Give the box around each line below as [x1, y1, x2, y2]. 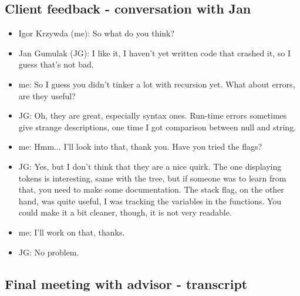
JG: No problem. [18, 245, 79, 258]
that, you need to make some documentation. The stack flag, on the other [18, 183, 284, 196]
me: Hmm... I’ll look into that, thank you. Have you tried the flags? [18, 140, 262, 153]
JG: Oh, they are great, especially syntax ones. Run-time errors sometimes [18, 109, 287, 122]
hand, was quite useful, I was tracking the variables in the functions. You [18, 194, 282, 207]
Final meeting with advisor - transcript [5, 274, 248, 292]
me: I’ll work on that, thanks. [18, 226, 125, 238]
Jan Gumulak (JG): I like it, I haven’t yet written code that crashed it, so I [18, 46, 291, 59]
